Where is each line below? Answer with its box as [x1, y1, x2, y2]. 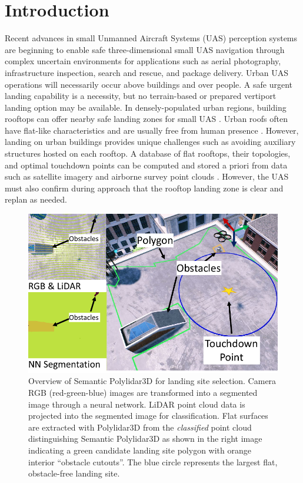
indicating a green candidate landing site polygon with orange [28, 444, 251, 456]
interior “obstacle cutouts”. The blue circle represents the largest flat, [28, 455, 278, 468]
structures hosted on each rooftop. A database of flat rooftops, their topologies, [5, 147, 291, 160]
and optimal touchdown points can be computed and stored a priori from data [5, 158, 288, 171]
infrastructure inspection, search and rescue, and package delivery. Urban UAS [5, 66, 289, 78]
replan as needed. [5, 193, 67, 206]
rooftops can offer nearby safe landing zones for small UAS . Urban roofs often [5, 113, 288, 125]
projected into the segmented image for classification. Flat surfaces [28, 409, 268, 422]
